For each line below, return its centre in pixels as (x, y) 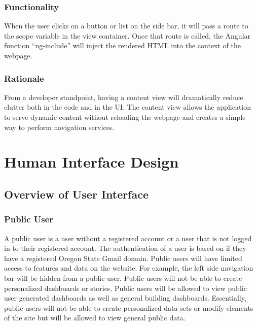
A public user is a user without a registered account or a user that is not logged (128, 238)
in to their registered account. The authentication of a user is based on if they (125, 248)
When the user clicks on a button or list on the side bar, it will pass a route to (126, 26)
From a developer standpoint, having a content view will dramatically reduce (124, 97)
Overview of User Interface (77, 194)
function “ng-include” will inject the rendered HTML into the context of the (122, 45)
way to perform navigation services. (59, 127)
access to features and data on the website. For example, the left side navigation (129, 268)
